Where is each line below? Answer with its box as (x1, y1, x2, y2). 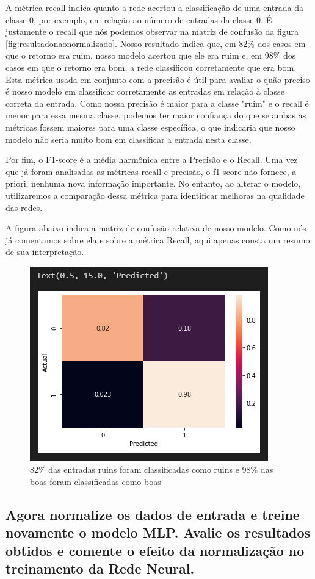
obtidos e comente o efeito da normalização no (5, 541, 305, 559)
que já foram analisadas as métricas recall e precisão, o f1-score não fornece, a (5, 165, 297, 178)
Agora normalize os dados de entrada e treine (5, 505, 300, 524)
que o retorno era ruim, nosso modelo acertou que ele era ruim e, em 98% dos (5, 49, 296, 62)
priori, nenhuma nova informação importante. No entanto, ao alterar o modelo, (5, 177, 301, 190)
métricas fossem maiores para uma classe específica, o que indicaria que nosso (5, 120, 295, 133)
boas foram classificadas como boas (30, 475, 161, 488)
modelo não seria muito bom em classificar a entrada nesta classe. (5, 132, 252, 145)
